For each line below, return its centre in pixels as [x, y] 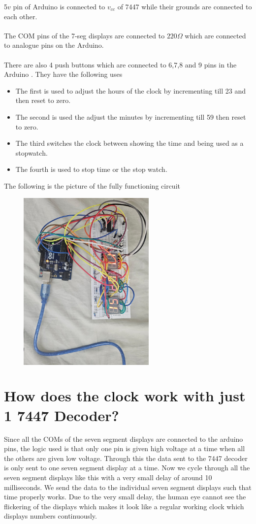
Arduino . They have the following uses [63, 74]
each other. [21, 16]
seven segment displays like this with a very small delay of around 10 [108, 477]
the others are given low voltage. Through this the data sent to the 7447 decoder [126, 458]
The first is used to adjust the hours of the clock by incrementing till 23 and [130, 90]
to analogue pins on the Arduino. [54, 45]
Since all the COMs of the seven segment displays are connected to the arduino [124, 439]
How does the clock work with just [125, 396]
